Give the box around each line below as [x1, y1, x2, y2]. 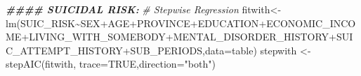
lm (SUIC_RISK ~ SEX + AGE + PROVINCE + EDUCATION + [6, 15, 267, 30]
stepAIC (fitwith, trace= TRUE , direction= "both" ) [6, 56, 216, 71]
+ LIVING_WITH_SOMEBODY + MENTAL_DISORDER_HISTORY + [21, 29, 336, 44]
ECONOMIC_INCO [266, 15, 356, 30]
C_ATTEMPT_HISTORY [6, 43, 123, 57]
